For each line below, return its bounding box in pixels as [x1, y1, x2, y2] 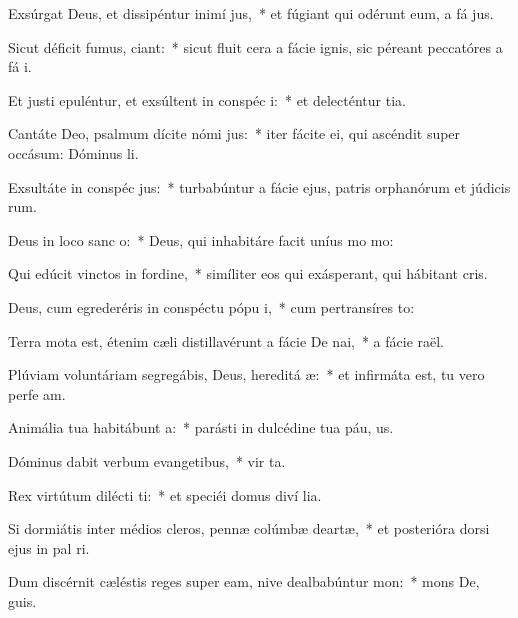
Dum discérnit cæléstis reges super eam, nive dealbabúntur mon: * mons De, [8, 571, 480, 592]
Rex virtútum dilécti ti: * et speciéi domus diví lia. [8, 484, 322, 505]
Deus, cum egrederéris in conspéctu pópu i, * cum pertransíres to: [8, 296, 415, 317]
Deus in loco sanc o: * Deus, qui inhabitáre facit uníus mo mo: [8, 229, 394, 250]
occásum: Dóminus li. [8, 142, 139, 163]
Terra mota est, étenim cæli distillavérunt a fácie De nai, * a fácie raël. [8, 330, 445, 351]
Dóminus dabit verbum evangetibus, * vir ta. [8, 450, 286, 471]
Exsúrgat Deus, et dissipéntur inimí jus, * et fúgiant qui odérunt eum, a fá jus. [8, 3, 494, 23]
